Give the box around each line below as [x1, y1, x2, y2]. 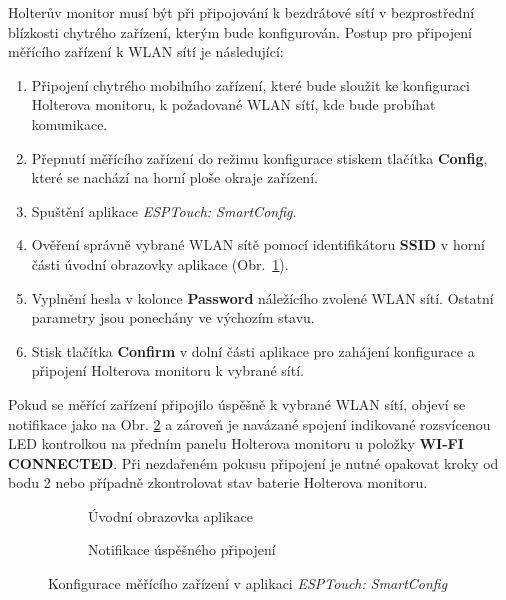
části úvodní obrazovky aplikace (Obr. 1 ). [31, 253, 289, 274]
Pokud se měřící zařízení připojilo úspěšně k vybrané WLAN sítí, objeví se [8, 393, 466, 414]
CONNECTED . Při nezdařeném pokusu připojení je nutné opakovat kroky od [8, 452, 499, 473]
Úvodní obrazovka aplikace [88, 505, 253, 526]
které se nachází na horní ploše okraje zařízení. [31, 167, 318, 188]
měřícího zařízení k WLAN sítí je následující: [8, 41, 284, 62]
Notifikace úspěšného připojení [88, 539, 276, 560]
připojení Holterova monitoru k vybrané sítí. [31, 360, 304, 381]
